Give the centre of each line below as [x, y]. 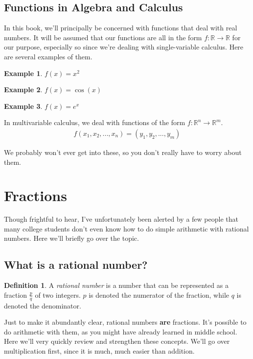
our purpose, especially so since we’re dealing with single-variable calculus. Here [124, 47]
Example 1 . [23, 73]
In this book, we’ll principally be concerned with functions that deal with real [121, 28]
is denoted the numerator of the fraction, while [159, 295]
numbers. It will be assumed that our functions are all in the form [103, 37]
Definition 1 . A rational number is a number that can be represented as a [116, 285]
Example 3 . [23, 106]
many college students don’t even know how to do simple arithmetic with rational [126, 228]
